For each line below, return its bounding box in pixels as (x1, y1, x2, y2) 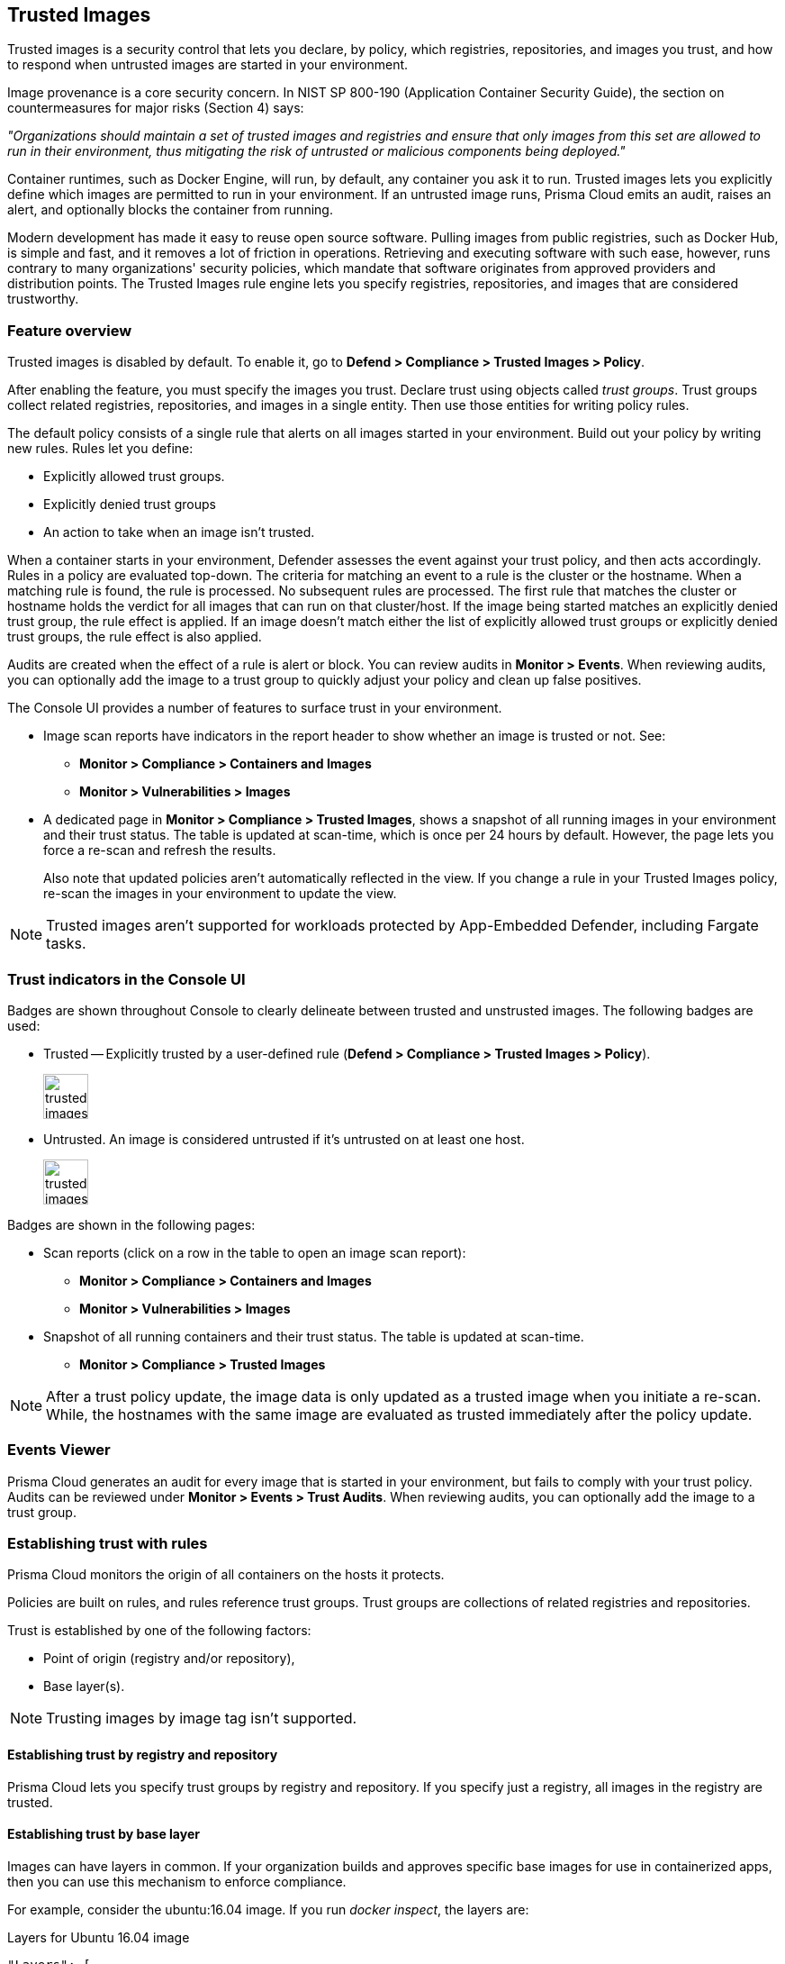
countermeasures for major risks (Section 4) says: (7, 100, 304, 116)
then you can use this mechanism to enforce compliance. (7, 1873, 347, 1889)
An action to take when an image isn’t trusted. (43, 524, 315, 541)
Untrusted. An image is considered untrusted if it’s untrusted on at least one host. (43, 1131, 525, 1147)
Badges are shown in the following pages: (7, 1216, 256, 1232)
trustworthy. (7, 291, 79, 307)
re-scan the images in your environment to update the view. (43, 886, 397, 902)
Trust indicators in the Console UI (7, 969, 246, 988)
